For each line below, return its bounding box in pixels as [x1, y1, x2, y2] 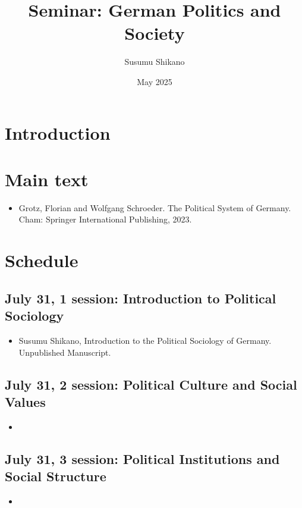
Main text [5, 167, 89, 191]
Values [5, 392, 46, 410]
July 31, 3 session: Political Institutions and [5, 449, 280, 468]
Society [124, 21, 185, 45]
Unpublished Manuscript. [18, 346, 111, 358]
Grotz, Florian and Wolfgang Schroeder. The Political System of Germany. [18, 201, 291, 214]
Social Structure [5, 467, 106, 485]
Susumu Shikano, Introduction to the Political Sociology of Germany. [18, 334, 272, 346]
